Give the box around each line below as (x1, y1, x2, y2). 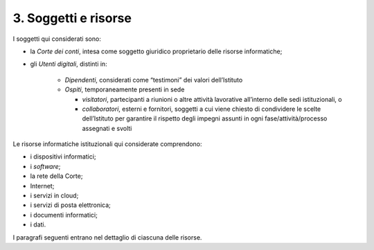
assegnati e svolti (82, 124, 132, 132)
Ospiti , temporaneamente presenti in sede (64, 85, 185, 93)
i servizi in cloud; (30, 191, 79, 200)
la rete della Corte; (30, 172, 83, 180)
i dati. (30, 220, 46, 229)
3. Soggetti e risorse (12, 10, 132, 26)
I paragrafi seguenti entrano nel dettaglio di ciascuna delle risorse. (12, 233, 202, 242)
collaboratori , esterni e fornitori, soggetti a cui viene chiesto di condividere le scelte (82, 105, 321, 113)
